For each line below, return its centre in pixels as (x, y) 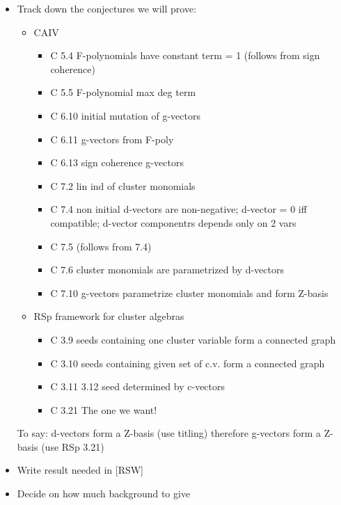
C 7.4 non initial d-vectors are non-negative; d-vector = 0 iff (179, 209)
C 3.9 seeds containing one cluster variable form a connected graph (193, 339)
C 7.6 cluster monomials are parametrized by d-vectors (167, 270)
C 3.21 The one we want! (104, 409)
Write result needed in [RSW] (80, 470)
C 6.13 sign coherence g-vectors (117, 162)
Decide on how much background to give (104, 494)
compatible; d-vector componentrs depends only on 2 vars (173, 222)
